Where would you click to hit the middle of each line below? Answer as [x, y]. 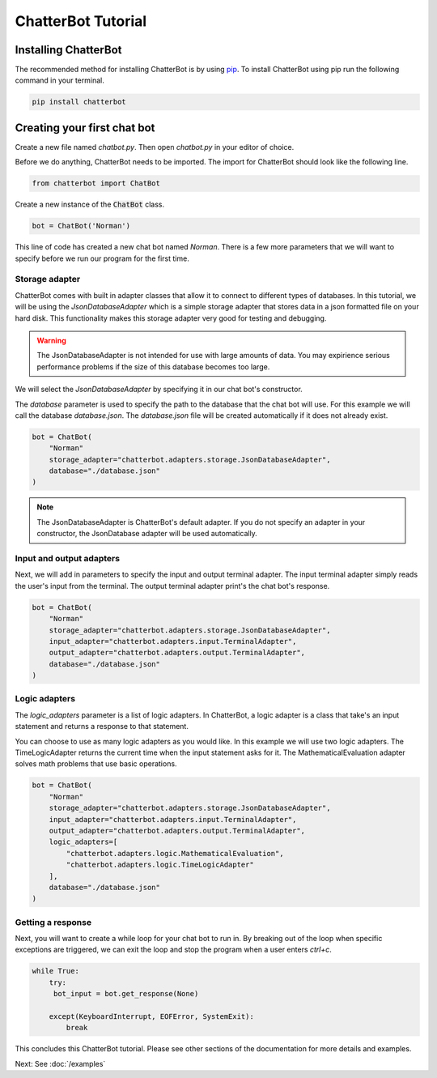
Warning [51, 340]
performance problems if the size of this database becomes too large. [153, 366]
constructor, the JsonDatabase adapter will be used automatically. [147, 534]
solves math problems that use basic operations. [96, 764]
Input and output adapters [68, 558]
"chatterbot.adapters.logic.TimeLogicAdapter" [160, 865]
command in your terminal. [59, 80]
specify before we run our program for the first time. [102, 258]
